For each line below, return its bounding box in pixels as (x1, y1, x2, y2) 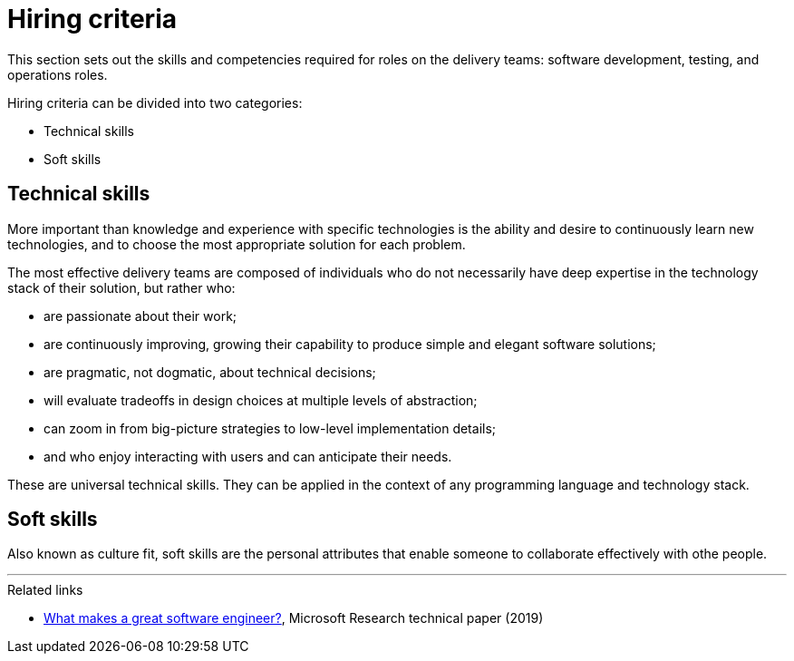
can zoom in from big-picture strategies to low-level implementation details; (44, 420, 497, 436)
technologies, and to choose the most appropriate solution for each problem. (7, 236, 466, 252)
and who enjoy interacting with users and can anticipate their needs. (44, 448, 452, 464)
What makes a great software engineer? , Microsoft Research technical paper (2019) (44, 610, 544, 627)
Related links (7, 582, 83, 598)
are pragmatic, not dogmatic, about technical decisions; (44, 364, 376, 380)
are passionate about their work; (44, 307, 237, 324)
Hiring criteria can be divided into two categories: (7, 94, 303, 111)
